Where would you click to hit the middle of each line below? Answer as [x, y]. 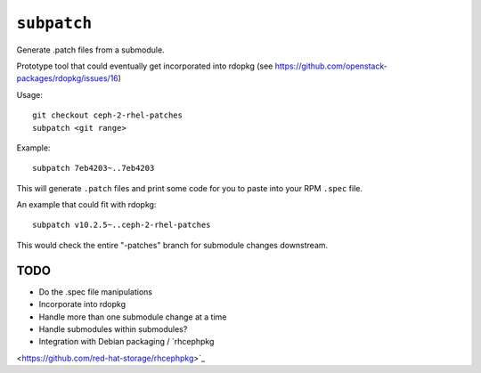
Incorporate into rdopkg [82, 304]
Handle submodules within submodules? [113, 328]
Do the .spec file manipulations [96, 292]
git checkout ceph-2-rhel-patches [107, 115]
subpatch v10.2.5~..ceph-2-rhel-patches [122, 225]
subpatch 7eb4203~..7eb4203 [94, 168]
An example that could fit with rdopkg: [86, 205]
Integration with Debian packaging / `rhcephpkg [126, 342]
